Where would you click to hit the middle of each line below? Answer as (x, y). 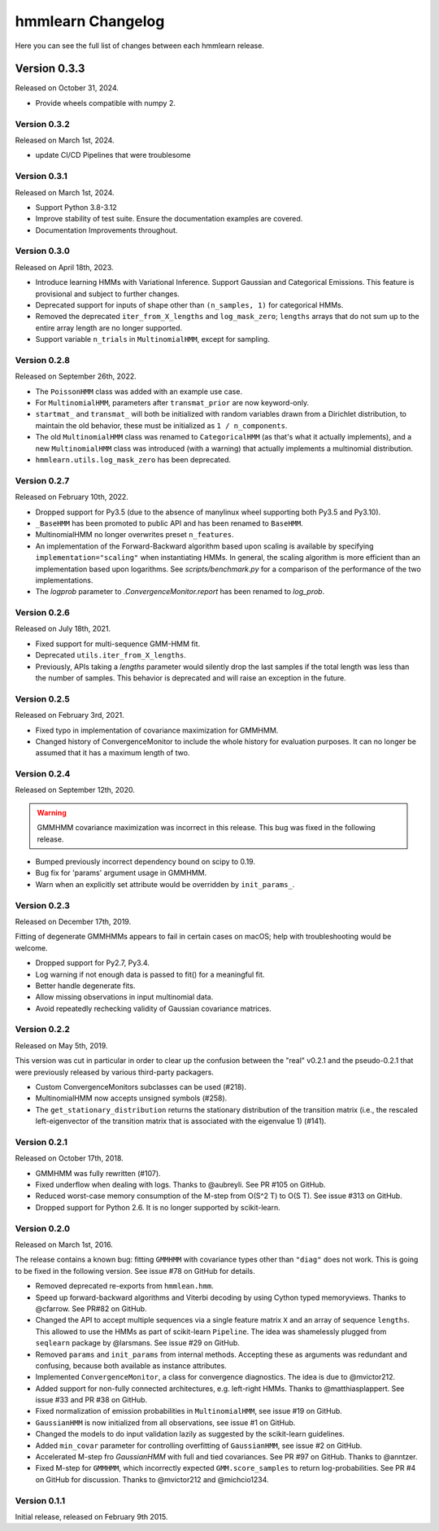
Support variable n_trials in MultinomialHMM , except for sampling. (152, 339)
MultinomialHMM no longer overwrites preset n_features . (135, 535)
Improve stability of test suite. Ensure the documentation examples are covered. (169, 219)
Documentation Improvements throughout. (106, 230)
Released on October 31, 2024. (67, 88)
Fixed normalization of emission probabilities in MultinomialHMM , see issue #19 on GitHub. (189, 1411)
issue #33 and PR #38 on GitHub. (91, 1400)
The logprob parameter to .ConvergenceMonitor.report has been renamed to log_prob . (180, 592)
